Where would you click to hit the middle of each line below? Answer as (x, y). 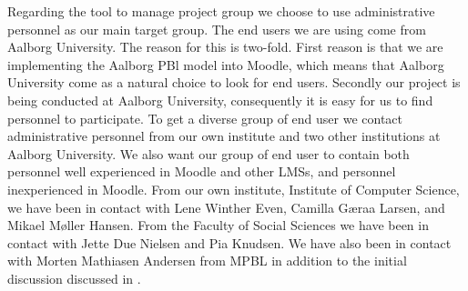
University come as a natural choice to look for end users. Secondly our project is (234, 82)
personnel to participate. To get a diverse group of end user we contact (205, 118)
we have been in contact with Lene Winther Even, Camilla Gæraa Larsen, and (226, 207)
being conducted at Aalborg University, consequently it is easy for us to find (220, 100)
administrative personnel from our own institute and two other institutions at (224, 136)
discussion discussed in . (74, 278)
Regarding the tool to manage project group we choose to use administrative (221, 11)
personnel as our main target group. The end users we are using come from (217, 29)
